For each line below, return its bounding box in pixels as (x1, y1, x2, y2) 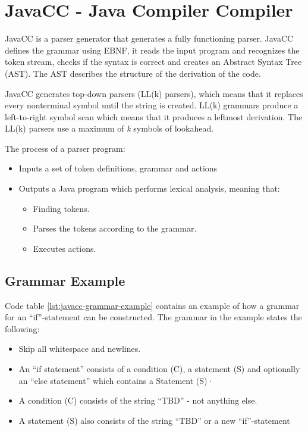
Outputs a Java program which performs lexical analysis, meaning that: (18, 182, 280, 195)
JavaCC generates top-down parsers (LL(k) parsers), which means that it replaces (5, 87, 303, 99)
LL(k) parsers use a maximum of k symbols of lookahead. (5, 122, 214, 135)
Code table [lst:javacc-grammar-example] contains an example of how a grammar (5, 299, 300, 311)
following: (5, 322, 40, 335)
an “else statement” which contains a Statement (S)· (18, 374, 214, 386)
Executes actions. (33, 242, 96, 254)
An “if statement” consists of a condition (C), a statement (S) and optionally (18, 363, 300, 375)
